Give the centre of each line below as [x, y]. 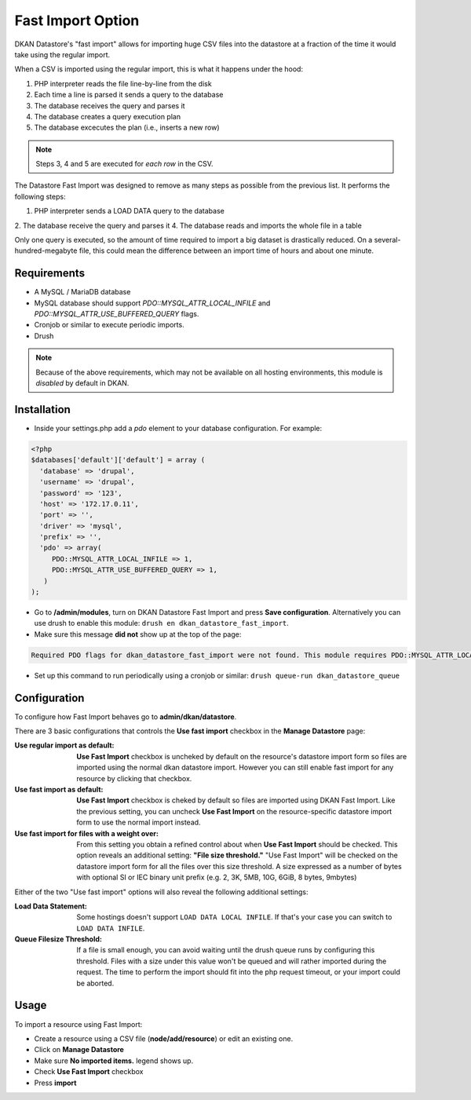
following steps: [40, 196]
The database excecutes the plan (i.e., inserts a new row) [127, 128]
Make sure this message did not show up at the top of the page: [138, 634]
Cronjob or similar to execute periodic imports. [109, 325]
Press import [55, 1083]
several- [387, 240]
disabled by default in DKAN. [82, 383]
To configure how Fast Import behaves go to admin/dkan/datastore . [126, 716]
